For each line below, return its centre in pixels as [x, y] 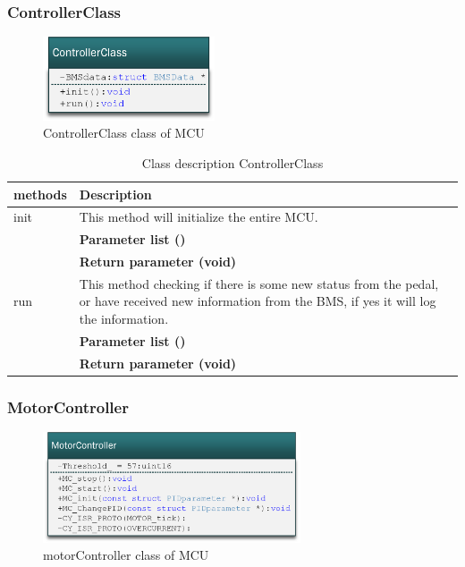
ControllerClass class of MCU [124, 133]
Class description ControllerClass [232, 162]
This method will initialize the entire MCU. [199, 217]
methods [40, 194]
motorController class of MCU [126, 555]
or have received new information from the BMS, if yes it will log [258, 301]
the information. [124, 319]
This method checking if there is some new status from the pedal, [259, 283]
